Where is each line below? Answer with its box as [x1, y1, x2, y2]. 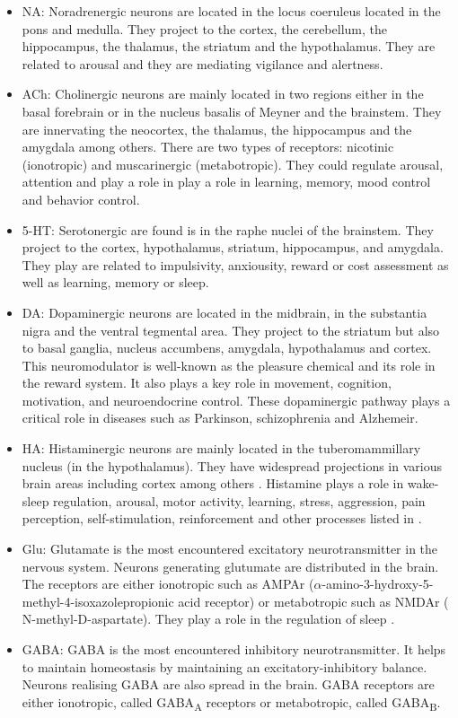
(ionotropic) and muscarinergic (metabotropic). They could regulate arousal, [22, 154, 444, 173]
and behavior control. [22, 189, 140, 208]
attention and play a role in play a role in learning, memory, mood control [22, 172, 431, 191]
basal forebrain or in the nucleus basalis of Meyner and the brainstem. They [22, 101, 442, 120]
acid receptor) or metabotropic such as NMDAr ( [178, 591, 449, 610]
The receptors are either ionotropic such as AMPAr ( [22, 574, 314, 593]
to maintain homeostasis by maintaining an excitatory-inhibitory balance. [22, 657, 427, 676]
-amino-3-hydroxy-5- [321, 574, 434, 593]
